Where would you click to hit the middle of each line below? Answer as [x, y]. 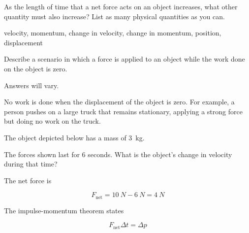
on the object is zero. [36, 68]
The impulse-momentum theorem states [64, 210]
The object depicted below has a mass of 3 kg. [74, 137]
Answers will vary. [31, 85]
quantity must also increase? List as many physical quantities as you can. [114, 16]
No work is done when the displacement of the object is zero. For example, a [119, 102]
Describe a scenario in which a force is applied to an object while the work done [124, 59]
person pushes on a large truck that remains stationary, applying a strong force [123, 111]
